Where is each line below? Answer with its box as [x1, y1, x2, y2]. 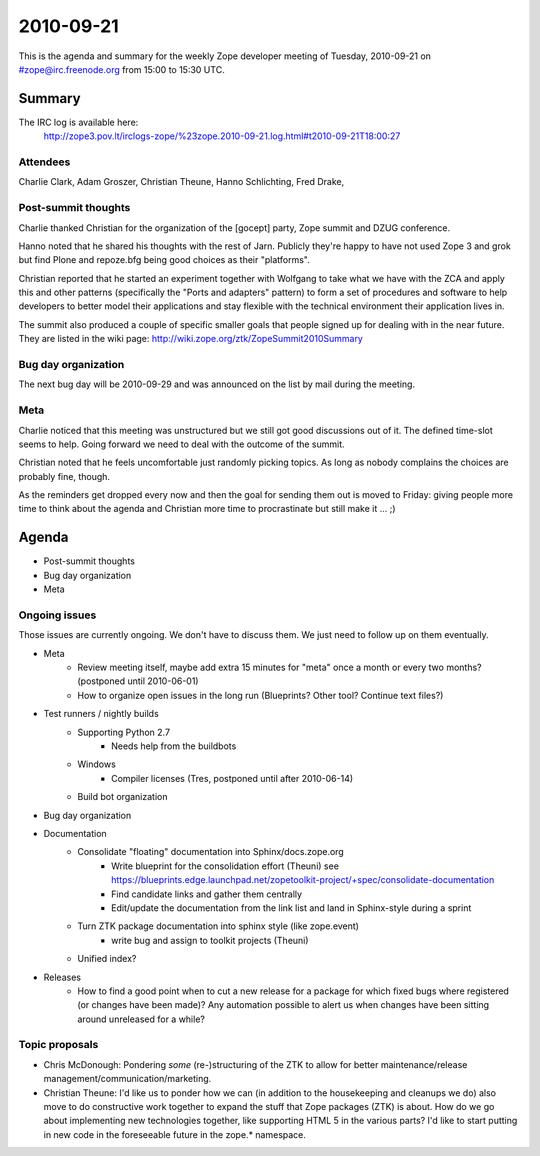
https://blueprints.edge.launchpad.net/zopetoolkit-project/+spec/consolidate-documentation [111, 874, 495, 886]
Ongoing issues [18, 608, 97, 622]
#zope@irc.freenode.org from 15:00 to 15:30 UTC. [18, 63, 225, 75]
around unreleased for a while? [77, 1013, 205, 1025]
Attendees [18, 155, 71, 169]
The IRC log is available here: [18, 116, 139, 128]
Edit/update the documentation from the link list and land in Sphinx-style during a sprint [111, 901, 472, 914]
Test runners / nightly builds [43, 708, 159, 720]
